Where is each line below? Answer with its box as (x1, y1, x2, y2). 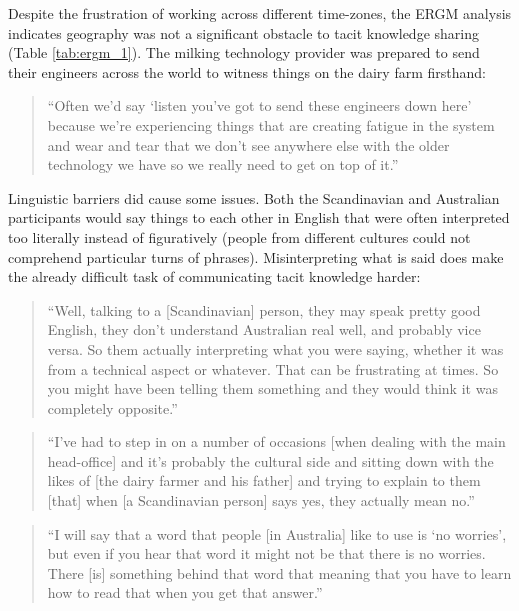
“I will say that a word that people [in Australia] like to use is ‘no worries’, (47, 523, 507, 544)
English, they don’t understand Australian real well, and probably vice (47, 319, 481, 340)
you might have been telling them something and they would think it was (47, 378, 498, 399)
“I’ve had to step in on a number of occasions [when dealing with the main (47, 431, 506, 452)
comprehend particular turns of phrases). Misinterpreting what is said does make (8, 246, 504, 267)
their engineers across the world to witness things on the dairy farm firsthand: (8, 61, 486, 82)
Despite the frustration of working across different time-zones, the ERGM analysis (8, 3, 512, 23)
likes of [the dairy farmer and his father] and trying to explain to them (47, 470, 481, 491)
